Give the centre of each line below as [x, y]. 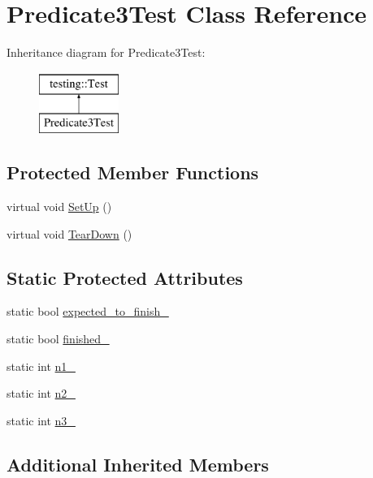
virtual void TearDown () [69, 233]
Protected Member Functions [133, 172]
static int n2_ [41, 393]
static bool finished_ [58, 339]
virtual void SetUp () [59, 207]
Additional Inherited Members [138, 464]
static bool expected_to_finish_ [88, 311]
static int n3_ [41, 420]
